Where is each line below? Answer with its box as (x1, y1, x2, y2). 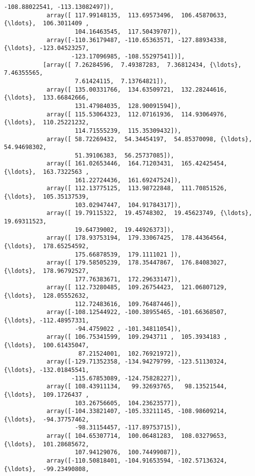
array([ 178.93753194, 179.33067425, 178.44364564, (46, 234, 228, 242)
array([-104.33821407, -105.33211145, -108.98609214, (46, 408, 228, 415)
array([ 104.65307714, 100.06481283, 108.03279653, (46, 432, 228, 440)
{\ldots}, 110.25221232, (4, 119, 89, 126)
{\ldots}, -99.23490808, (4, 465, 89, 473)
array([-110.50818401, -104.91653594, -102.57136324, (46, 457, 228, 465)
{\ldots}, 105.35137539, (4, 193, 89, 201)
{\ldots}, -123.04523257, (4, 45, 89, 52)
